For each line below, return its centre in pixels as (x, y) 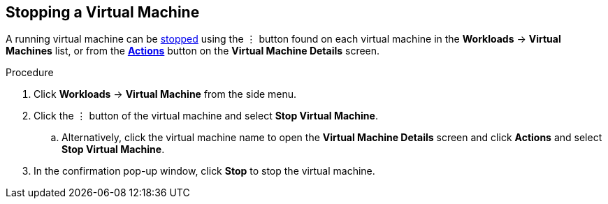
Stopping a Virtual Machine (103, 12)
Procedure (30, 73)
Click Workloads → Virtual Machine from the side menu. (165, 94)
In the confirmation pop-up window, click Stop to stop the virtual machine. (204, 171)
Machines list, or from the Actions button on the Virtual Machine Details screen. (193, 51)
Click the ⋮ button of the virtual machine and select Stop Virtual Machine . (206, 116)
